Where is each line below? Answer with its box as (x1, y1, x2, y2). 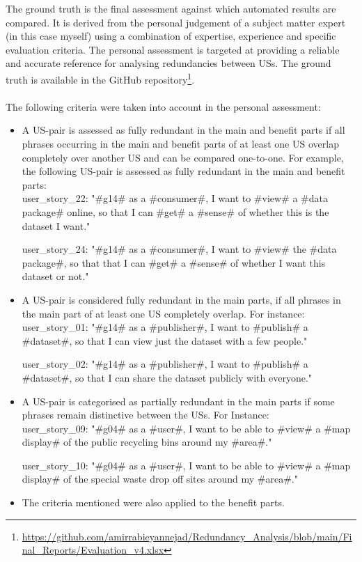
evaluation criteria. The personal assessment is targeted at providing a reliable (6, 42, 340, 56)
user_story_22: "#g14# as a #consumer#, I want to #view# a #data (22, 191, 328, 205)
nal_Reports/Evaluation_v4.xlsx (22, 543, 164, 557)
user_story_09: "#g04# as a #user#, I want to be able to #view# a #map (22, 421, 351, 435)
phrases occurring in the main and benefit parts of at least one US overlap (22, 136, 339, 150)
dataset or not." (22, 269, 89, 283)
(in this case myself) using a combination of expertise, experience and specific (6, 29, 336, 43)
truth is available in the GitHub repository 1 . (6, 70, 195, 86)
